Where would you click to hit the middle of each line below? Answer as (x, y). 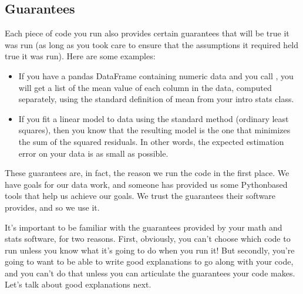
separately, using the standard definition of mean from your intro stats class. (156, 99)
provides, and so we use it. (52, 207)
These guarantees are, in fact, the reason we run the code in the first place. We (147, 173)
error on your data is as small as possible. (93, 153)
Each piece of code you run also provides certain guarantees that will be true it (147, 33)
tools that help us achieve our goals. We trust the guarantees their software (140, 196)
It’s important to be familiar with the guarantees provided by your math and (144, 227)
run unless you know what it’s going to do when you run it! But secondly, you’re (150, 250)
